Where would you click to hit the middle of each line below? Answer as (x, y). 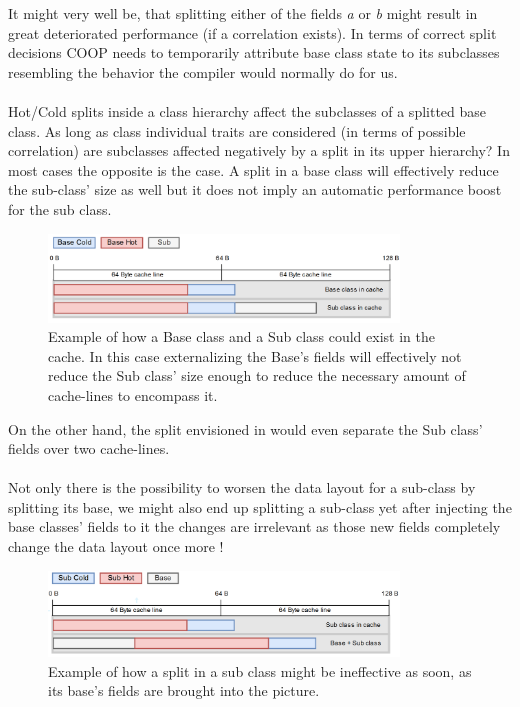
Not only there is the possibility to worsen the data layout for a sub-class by (242, 487)
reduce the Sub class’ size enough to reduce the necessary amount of (257, 375)
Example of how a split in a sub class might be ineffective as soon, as (260, 670)
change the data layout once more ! (116, 546)
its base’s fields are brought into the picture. (184, 690)
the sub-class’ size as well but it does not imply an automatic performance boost (255, 189)
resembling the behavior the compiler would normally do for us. (203, 71)
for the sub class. (60, 208)
